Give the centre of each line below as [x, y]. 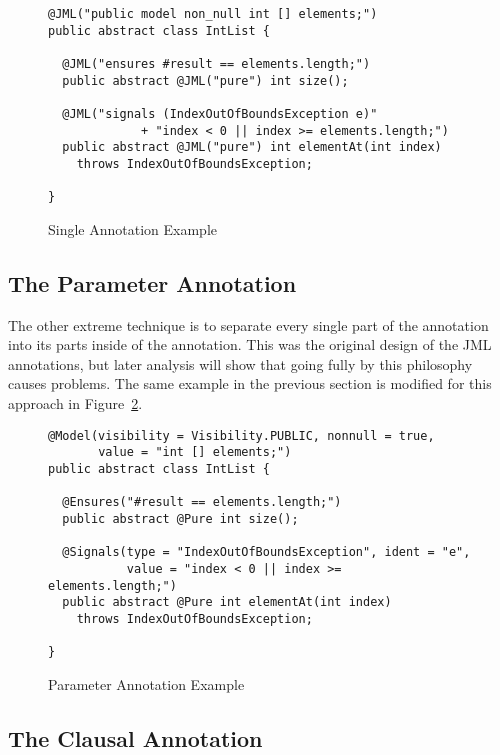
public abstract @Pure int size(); [180, 518]
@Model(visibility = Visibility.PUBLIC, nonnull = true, [241, 435]
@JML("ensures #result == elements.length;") [216, 63]
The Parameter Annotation [152, 282]
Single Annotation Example [133, 228]
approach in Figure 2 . [75, 403]
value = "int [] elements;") [195, 452]
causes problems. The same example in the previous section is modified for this [250, 383]
